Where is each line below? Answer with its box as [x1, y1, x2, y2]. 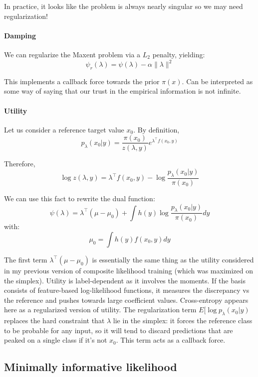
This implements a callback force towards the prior [4, 76, 160, 86]
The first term [4, 254, 47, 264]
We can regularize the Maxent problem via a [4, 49, 141, 59]
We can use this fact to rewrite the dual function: [4, 193, 155, 203]
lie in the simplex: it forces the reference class [113, 315, 253, 326]
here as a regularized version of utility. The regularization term [4, 304, 197, 315]
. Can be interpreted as [182, 76, 253, 86]
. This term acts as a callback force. [116, 335, 226, 345]
